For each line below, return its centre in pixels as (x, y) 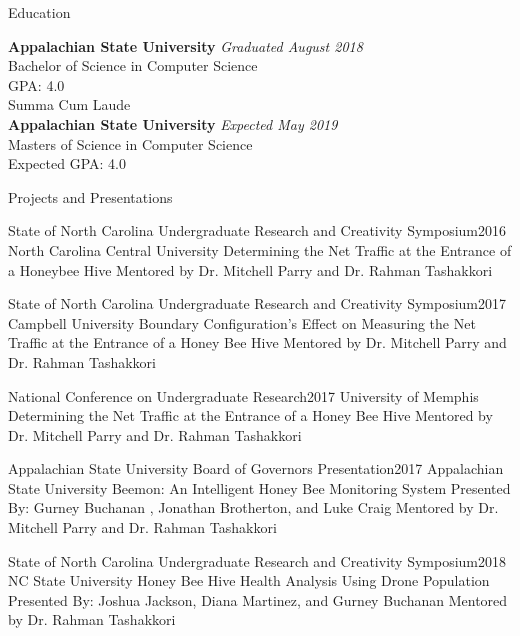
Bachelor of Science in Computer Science (133, 65)
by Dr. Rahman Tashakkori (92, 619)
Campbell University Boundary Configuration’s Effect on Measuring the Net (242, 322)
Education (39, 12)
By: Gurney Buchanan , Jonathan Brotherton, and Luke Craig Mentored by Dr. (253, 507)
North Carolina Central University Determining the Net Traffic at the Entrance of (260, 249)
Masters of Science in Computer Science (130, 143)
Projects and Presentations (90, 196)
